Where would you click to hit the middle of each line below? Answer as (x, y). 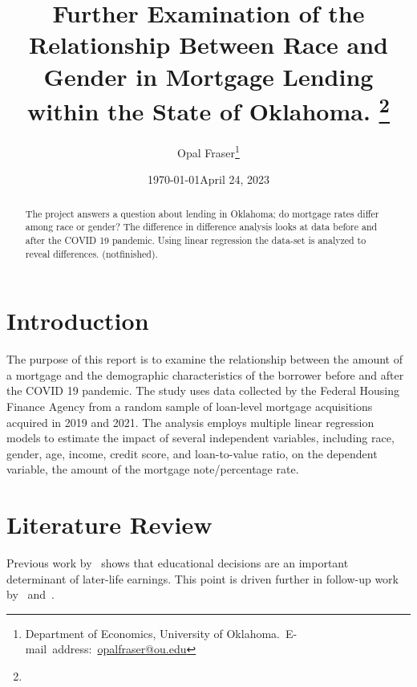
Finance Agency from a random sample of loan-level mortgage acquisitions (190, 406)
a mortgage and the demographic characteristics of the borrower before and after (205, 374)
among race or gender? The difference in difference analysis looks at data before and (201, 227)
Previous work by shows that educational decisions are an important (178, 563)
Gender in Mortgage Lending (208, 76)
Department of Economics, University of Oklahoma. (152, 633)
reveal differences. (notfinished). (91, 253)
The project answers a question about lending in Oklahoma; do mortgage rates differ (202, 213)
